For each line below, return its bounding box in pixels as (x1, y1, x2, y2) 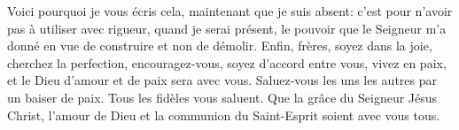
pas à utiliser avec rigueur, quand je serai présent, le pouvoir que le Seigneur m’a (7, 19, 447, 37)
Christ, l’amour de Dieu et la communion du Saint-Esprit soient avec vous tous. (7, 105, 440, 124)
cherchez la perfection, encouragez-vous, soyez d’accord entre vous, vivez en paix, (7, 53, 447, 72)
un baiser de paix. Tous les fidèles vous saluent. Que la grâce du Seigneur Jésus (7, 88, 438, 106)
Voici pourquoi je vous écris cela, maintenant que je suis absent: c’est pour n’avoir (7, 2, 453, 19)
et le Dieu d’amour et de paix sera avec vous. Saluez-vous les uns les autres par (7, 71, 437, 89)
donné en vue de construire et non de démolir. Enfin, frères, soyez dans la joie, (7, 36, 432, 55)
